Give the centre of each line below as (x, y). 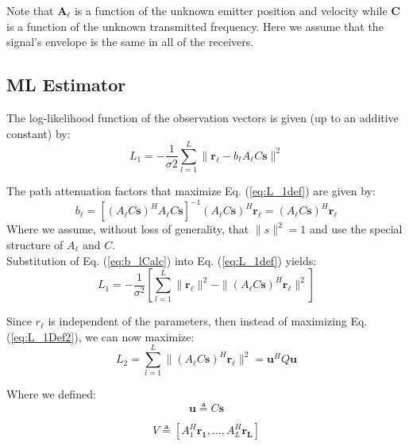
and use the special (356, 229)
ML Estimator (66, 85)
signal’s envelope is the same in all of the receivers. (130, 42)
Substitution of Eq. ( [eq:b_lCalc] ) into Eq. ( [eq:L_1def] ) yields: (162, 260)
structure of (35, 244)
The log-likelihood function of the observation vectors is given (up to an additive (203, 117)
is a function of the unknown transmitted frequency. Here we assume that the (195, 26)
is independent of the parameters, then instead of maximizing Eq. (208, 321)
